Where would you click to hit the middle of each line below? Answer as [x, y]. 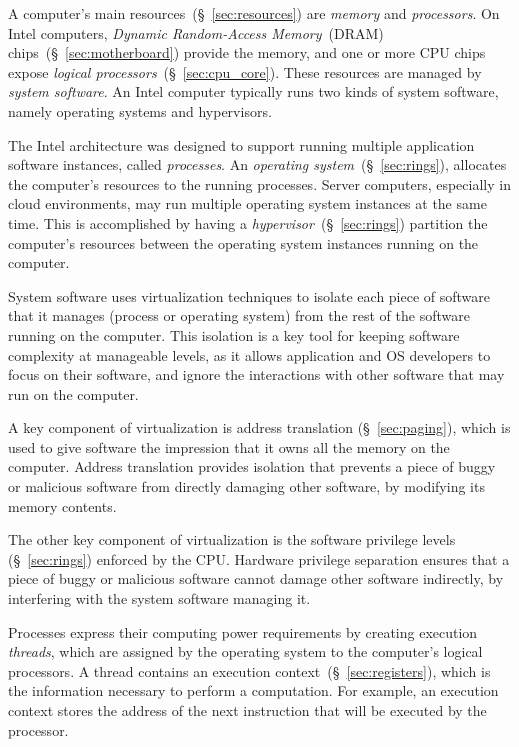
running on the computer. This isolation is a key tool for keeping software [234, 334]
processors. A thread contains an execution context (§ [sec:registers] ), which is [249, 670]
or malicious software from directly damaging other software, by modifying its [246, 486]
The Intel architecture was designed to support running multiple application [241, 144]
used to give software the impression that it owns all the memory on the [229, 446]
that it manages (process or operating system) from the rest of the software [239, 315]
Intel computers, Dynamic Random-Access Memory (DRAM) [196, 32]
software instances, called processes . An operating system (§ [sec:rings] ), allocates [257, 164]
